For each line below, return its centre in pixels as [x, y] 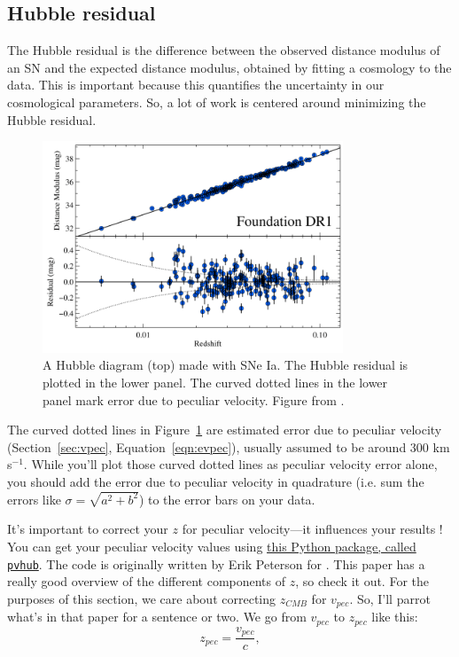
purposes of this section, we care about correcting [142, 598]
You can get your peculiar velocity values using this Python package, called [212, 547]
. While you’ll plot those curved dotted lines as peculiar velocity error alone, [230, 464]
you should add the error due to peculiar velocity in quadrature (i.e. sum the [216, 481]
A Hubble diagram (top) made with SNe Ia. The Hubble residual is [226, 365]
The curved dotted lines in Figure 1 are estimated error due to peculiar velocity [225, 430]
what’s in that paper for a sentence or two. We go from [157, 617]
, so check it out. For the [362, 581]
